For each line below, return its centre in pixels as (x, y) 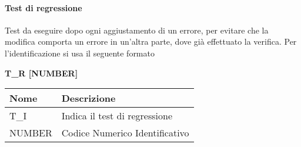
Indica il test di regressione (117, 116)
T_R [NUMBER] (41, 73)
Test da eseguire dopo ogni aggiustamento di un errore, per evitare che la (137, 30)
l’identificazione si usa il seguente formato (80, 53)
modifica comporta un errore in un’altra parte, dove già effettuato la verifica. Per (151, 41)
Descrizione (88, 98)
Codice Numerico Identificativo (125, 133)
